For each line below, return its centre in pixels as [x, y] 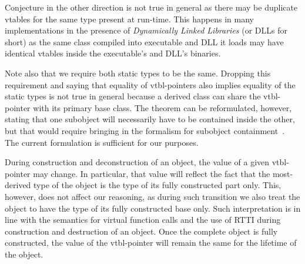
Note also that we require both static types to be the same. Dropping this [138, 73]
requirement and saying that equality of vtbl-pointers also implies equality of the [150, 84]
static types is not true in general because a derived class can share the [133, 96]
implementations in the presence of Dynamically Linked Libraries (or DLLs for [146, 30]
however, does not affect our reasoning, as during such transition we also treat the [152, 196]
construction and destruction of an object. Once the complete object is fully [141, 231]
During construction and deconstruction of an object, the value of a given [137, 162]
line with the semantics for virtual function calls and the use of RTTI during [143, 220]
